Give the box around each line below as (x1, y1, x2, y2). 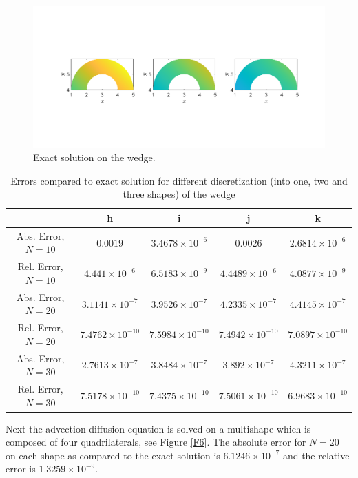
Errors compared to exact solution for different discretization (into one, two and (10, 173, 348, 187)
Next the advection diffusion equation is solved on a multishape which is (6, 421, 311, 435)
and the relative (282, 448, 350, 462)
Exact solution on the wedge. (33, 150, 156, 165)
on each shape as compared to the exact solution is (6, 448, 220, 462)
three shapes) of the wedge (123, 187, 235, 201)
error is (6, 461, 36, 476)
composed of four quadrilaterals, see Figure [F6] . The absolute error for (6, 435, 306, 449)
